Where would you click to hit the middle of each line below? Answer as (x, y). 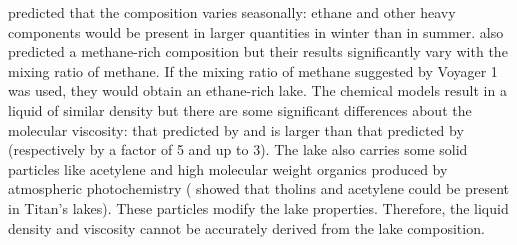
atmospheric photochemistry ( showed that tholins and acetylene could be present (259, 188)
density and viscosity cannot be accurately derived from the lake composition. (246, 227)
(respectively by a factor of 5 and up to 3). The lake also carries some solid (238, 149)
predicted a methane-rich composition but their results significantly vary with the (258, 51)
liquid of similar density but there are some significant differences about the (240, 109)
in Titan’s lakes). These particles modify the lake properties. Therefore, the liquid (258, 207)
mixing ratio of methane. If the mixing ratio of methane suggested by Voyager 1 (253, 70)
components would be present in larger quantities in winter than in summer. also (256, 31)
